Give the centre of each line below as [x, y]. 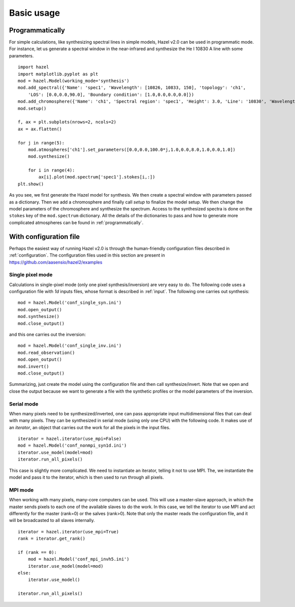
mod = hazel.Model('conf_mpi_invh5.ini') [79, 559]
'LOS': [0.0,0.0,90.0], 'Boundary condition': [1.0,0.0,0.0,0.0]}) [111, 94]
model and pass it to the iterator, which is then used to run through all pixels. [87, 477]
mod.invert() [33, 366]
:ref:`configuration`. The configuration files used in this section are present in [87, 255]
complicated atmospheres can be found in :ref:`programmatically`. [76, 222]
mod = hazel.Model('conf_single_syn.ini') [70, 303]
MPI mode [21, 490]
